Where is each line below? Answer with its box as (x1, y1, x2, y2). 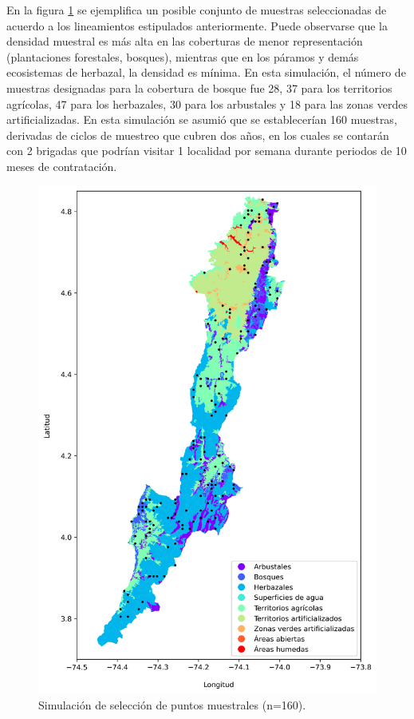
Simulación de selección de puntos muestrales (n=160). (38, 696, 306, 713)
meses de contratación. (6, 157, 117, 174)
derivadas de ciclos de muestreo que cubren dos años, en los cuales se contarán (6, 126, 389, 143)
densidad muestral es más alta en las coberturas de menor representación (6, 33, 363, 50)
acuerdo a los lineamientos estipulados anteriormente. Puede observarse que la (6, 17, 388, 34)
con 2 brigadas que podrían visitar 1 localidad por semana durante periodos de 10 (6, 142, 407, 159)
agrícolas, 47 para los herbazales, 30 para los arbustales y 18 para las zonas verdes (6, 95, 408, 112)
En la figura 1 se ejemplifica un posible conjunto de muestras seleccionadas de (6, 2, 387, 18)
